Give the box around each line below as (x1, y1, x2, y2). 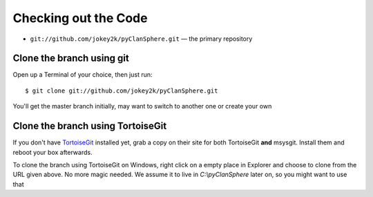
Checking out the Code (12, 10, 148, 26)
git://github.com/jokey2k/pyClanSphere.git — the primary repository (30, 35, 253, 43)
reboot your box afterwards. (12, 148, 93, 156)
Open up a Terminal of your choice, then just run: (12, 71, 153, 79)
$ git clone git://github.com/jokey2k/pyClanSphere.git (25, 86, 218, 95)
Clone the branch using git (12, 53, 129, 64)
